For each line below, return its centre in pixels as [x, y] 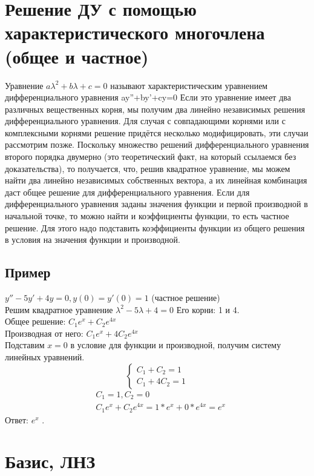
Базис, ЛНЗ [50, 461]
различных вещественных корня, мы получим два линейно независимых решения [155, 109]
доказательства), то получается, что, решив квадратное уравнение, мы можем [148, 168]
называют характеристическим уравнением [189, 85]
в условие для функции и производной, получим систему [176, 345]
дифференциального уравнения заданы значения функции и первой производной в [156, 204]
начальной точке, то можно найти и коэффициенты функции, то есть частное [147, 216]
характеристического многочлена [135, 32]
